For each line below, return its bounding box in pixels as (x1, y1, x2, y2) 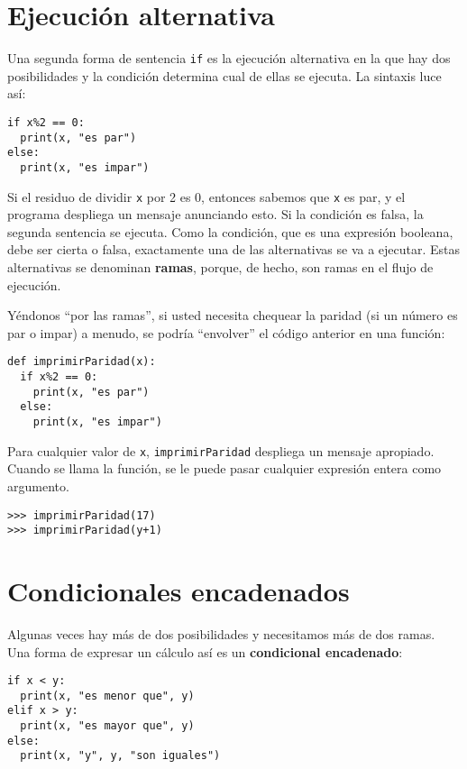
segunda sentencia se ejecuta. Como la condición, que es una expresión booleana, (7, 222, 453, 241)
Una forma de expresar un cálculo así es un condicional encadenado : (7, 642, 403, 661)
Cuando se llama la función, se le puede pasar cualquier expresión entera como (7, 459, 442, 478)
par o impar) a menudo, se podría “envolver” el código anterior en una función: (7, 323, 445, 342)
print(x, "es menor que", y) (20, 689, 195, 702)
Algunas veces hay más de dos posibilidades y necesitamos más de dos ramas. (7, 624, 435, 643)
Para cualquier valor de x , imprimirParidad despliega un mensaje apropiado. (7, 441, 435, 460)
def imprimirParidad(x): (7, 355, 156, 369)
